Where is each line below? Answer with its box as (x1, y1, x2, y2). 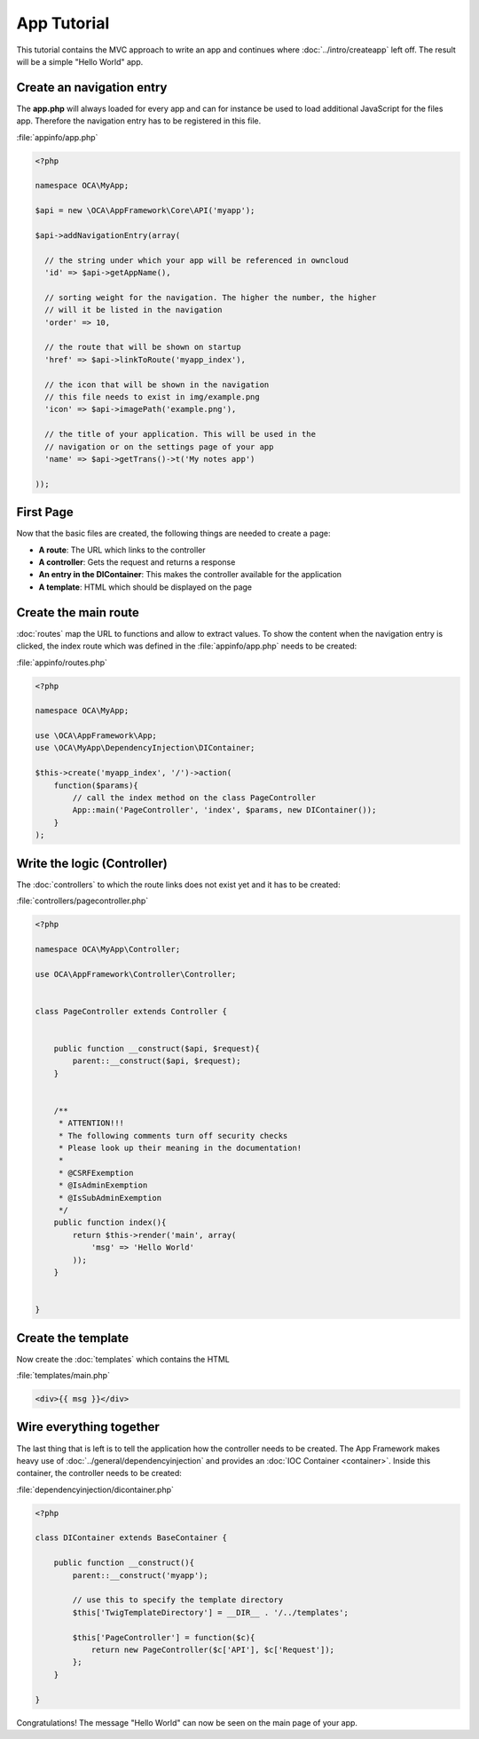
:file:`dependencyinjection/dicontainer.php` (16, 1484, 175, 1495)
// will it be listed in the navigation (44, 305, 223, 315)
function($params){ (53, 780, 139, 790)
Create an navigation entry (16, 80, 168, 95)
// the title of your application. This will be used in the (44, 429, 317, 440)
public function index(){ (53, 1218, 167, 1227)
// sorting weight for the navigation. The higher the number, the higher (44, 292, 377, 302)
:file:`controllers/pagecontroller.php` (16, 895, 149, 906)
